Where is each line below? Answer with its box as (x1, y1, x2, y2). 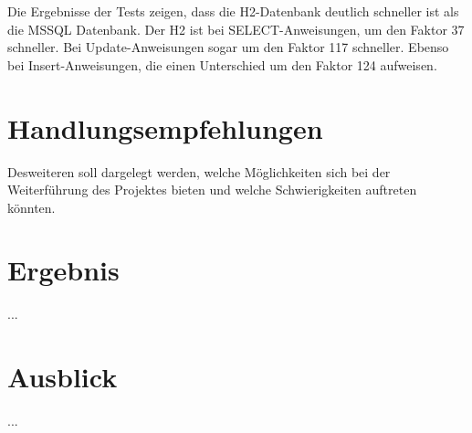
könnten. (7, 197, 56, 216)
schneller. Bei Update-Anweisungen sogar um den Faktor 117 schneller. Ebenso (7, 37, 449, 57)
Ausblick (7, 358, 118, 396)
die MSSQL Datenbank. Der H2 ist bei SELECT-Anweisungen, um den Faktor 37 (7, 19, 465, 38)
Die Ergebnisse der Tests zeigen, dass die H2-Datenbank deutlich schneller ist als (7, 2, 459, 20)
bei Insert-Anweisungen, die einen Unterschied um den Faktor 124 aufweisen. (7, 55, 437, 74)
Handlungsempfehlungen (7, 109, 323, 146)
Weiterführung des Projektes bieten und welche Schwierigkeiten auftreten (7, 180, 417, 199)
